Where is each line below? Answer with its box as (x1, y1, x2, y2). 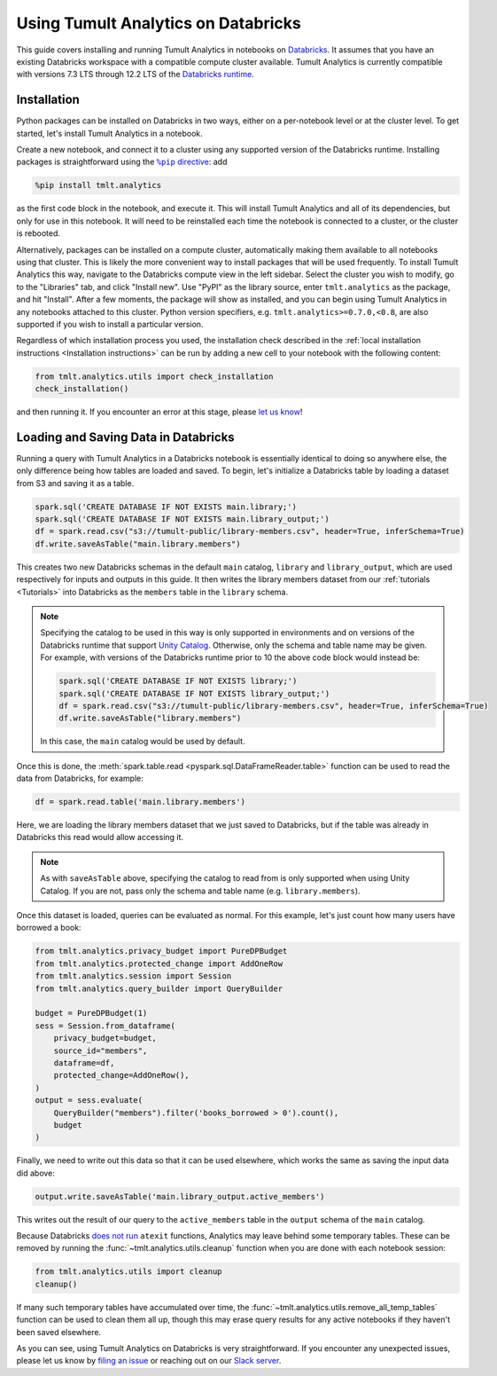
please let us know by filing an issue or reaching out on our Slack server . (16, 1356, 282, 1366)
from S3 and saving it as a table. (16, 477, 135, 488)
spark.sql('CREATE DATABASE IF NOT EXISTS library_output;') (58, 688, 330, 698)
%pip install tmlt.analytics (35, 180, 162, 191)
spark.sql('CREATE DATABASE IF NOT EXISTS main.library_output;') (35, 515, 330, 524)
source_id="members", (53, 1045, 148, 1056)
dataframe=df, (53, 1058, 115, 1068)
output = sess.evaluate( (35, 1096, 144, 1105)
